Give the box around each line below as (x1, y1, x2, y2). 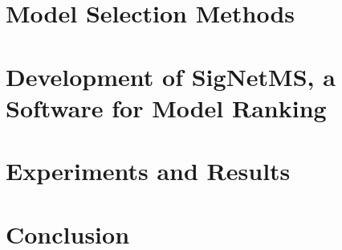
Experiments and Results (6, 154, 291, 187)
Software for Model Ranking (6, 91, 327, 124)
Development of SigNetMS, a (6, 59, 336, 92)
